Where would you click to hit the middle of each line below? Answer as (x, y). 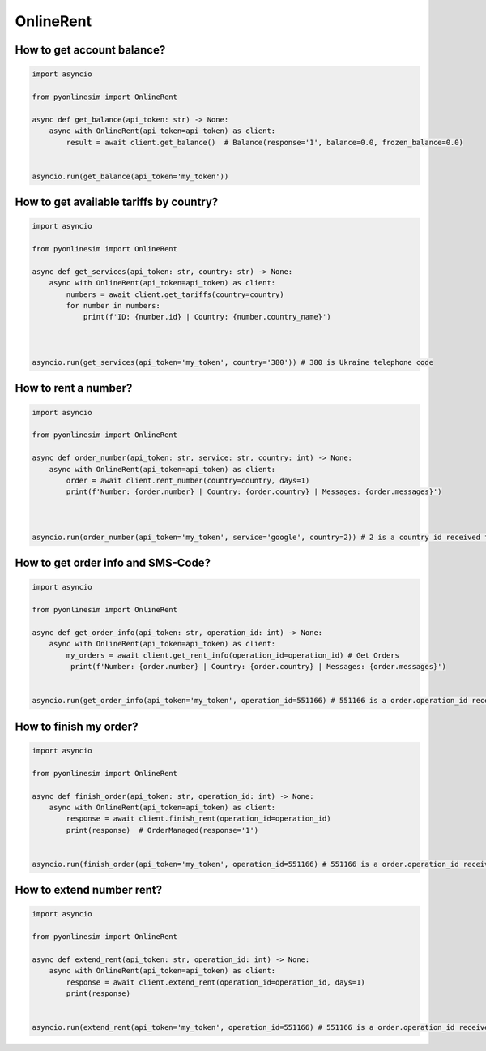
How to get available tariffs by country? (117, 202)
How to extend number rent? (88, 890)
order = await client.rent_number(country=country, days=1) (188, 480)
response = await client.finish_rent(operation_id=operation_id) (198, 819)
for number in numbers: (113, 305)
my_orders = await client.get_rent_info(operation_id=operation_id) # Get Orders (233, 655)
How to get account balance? (90, 50)
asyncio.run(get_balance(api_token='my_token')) (130, 176)
